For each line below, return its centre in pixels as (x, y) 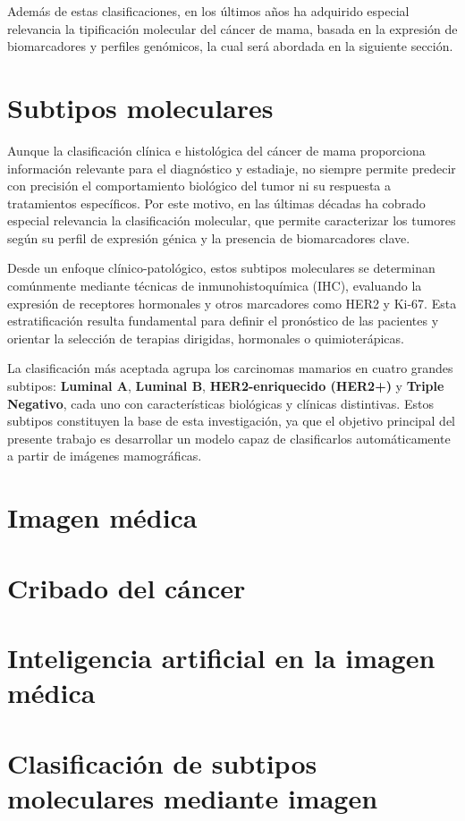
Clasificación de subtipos (162, 762)
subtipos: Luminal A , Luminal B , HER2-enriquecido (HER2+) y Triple (226, 386)
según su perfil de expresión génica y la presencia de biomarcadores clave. (209, 237)
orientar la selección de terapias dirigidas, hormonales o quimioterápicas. (206, 338)
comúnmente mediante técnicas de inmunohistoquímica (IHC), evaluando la (215, 286)
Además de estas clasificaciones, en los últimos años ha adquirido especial (208, 11)
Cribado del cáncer (127, 587)
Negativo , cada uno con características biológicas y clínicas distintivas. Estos (220, 403)
